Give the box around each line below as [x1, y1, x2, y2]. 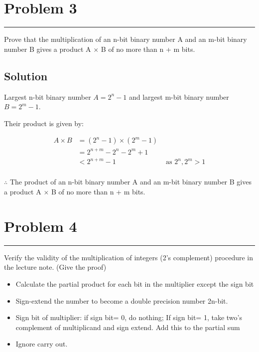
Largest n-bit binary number [4, 91, 91, 102]
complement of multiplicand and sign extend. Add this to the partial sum [15, 322, 240, 332]
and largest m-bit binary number [129, 91, 229, 102]
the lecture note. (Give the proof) [4, 262, 107, 272]
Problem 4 [4, 215, 77, 236]
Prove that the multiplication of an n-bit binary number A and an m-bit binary [4, 34, 247, 44]
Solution [4, 68, 48, 83]
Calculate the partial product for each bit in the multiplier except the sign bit [15, 278, 254, 289]
